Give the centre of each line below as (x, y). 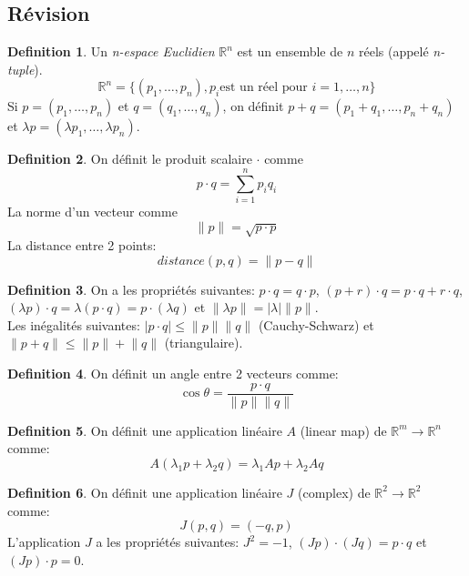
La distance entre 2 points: (82, 245)
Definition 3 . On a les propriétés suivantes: (131, 289)
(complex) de (334, 492)
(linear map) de (343, 430)
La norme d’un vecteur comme (92, 212)
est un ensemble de (290, 51)
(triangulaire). (204, 343)
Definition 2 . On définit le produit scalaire (130, 159)
